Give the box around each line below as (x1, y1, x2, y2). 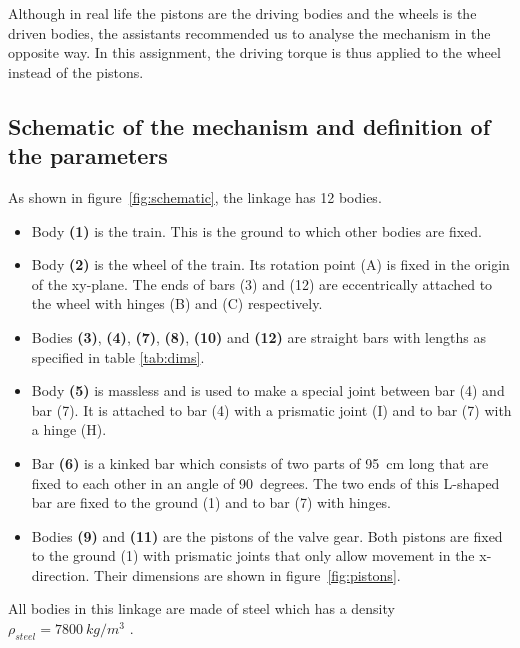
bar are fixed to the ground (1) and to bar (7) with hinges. (31, 492, 392, 513)
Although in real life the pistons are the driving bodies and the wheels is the (8, 3, 477, 23)
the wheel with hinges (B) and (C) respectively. (31, 293, 323, 314)
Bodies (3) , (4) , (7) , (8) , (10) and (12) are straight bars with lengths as (31, 326, 486, 347)
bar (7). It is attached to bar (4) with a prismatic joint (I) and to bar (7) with (31, 399, 512, 420)
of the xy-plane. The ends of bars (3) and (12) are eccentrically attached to (31, 273, 493, 294)
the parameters (8, 140, 168, 171)
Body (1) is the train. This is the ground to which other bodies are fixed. (31, 220, 483, 241)
